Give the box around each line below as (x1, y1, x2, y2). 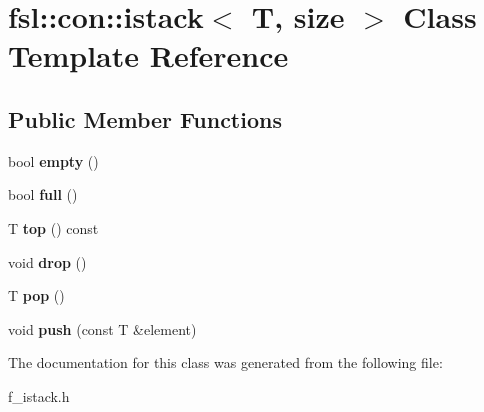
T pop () (8, 285, 65, 306)
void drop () (8, 251, 87, 272)
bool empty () (8, 150, 99, 171)
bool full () (8, 184, 78, 205)
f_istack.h (8, 385, 70, 406)
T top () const (8, 217, 99, 238)
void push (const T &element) (8, 318, 197, 339)
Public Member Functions (8, 103, 282, 134)
